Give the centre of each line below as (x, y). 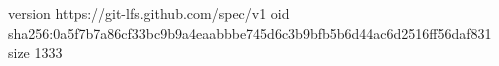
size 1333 (35, 52)
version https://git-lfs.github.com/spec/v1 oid (149, 13)
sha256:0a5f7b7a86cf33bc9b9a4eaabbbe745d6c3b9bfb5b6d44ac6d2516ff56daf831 (250, 32)
